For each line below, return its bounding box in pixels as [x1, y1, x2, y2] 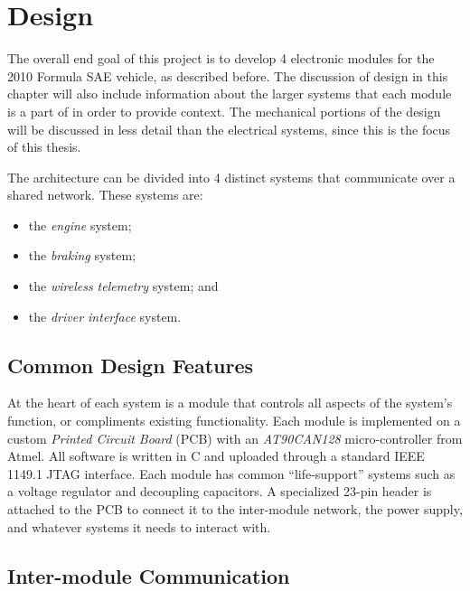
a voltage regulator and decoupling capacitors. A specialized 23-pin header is [7, 482, 432, 501]
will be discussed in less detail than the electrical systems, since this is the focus [7, 119, 451, 138]
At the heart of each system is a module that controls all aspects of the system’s [7, 393, 453, 412]
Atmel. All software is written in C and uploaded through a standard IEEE [7, 446, 425, 465]
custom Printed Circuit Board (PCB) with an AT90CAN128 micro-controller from [7, 428, 463, 447]
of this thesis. [7, 137, 81, 156]
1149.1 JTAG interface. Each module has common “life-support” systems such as [7, 464, 456, 483]
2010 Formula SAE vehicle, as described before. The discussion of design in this [7, 66, 448, 85]
